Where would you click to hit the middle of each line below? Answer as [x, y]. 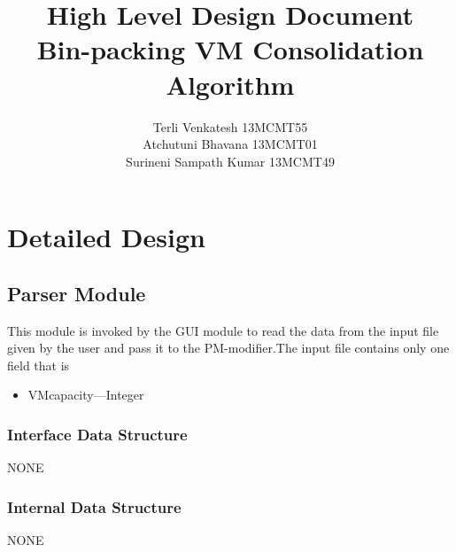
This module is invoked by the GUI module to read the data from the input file [223, 330]
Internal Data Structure [94, 506]
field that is [39, 365]
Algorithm [230, 84]
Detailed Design [106, 237]
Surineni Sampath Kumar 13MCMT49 [230, 161]
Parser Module [77, 293]
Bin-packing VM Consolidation [230, 49]
